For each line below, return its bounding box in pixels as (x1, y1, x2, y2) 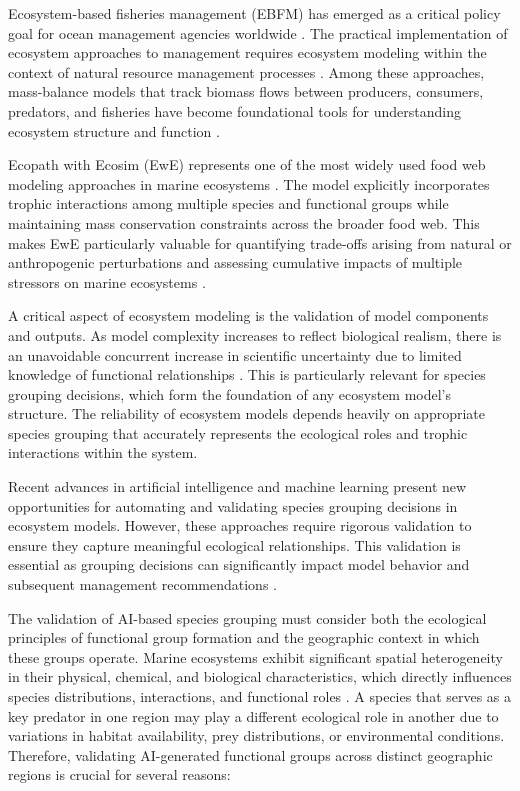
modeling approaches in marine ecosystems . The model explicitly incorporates (8, 173, 490, 194)
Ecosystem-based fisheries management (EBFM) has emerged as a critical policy (8, 3, 501, 23)
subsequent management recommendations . (8, 574, 277, 595)
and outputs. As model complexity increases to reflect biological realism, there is (8, 324, 502, 345)
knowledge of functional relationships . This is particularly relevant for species (8, 364, 486, 385)
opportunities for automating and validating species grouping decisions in (8, 495, 458, 516)
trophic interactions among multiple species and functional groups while (8, 193, 449, 214)
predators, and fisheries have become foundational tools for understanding (8, 100, 461, 121)
